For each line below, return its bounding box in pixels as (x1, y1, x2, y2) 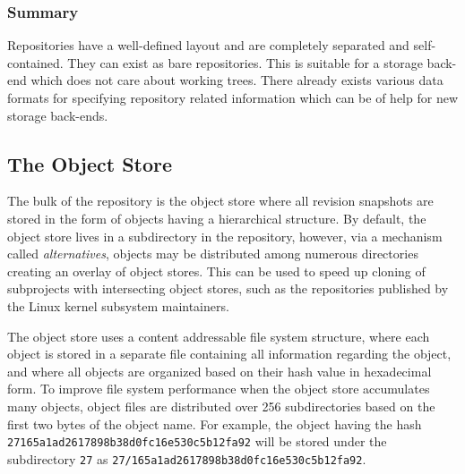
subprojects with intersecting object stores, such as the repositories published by (7, 279, 449, 298)
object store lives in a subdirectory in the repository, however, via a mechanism (7, 226, 443, 245)
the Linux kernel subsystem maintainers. (7, 296, 229, 315)
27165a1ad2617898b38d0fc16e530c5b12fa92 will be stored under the (7, 432, 387, 451)
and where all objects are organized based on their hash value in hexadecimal (7, 361, 432, 380)
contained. (7, 53, 64, 72)
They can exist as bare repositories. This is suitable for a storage (67, 53, 423, 72)
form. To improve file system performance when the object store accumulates (7, 379, 430, 398)
